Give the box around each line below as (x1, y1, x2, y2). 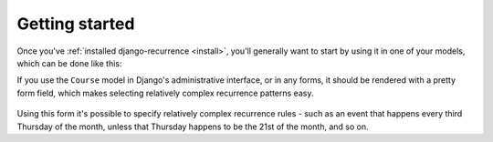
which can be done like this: (16, 57, 122, 68)
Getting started (16, 14, 135, 34)
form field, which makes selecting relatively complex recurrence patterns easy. (16, 87, 314, 98)
